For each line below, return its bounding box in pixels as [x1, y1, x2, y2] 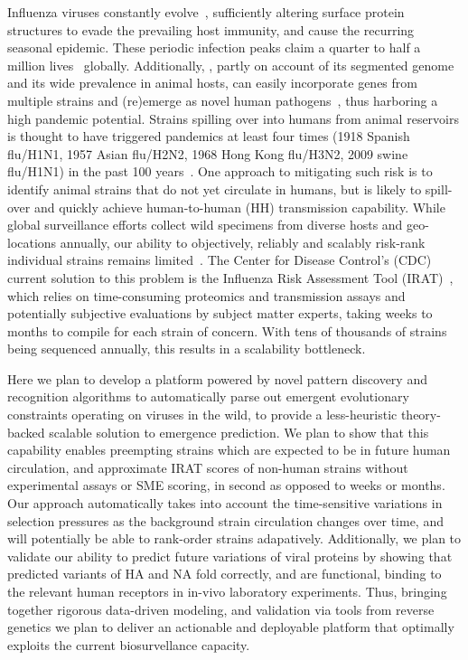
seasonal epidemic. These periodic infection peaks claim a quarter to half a [7, 38, 421, 57]
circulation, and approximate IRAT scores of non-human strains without [7, 457, 408, 476]
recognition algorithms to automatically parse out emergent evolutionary [7, 387, 409, 406]
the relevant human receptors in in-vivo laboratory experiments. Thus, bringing [7, 582, 447, 600]
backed [7, 422, 45, 441]
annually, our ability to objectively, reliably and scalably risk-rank [60, 232, 426, 251]
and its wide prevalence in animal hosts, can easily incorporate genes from [7, 73, 417, 92]
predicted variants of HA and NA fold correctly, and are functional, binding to [7, 564, 442, 583]
